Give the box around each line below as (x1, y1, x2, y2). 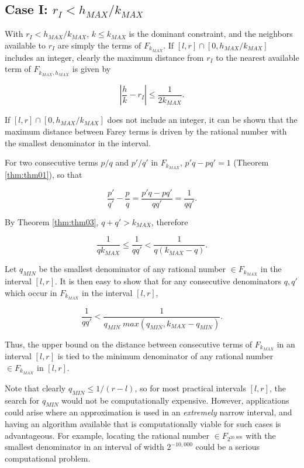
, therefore (151, 215, 188, 228)
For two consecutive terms (5, 156, 98, 168)
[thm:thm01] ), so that (5, 168, 82, 181)
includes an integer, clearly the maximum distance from (5, 51, 204, 63)
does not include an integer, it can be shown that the (107, 113, 298, 126)
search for (5, 394, 40, 406)
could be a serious (195, 441, 260, 453)
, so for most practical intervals (134, 381, 246, 394)
